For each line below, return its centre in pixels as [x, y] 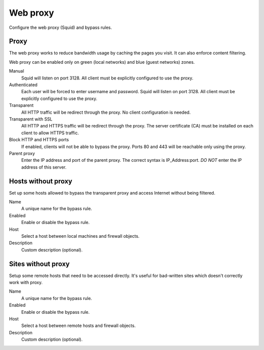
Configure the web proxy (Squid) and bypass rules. [61, 27]
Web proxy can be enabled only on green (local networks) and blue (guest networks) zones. [102, 62]
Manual [17, 71]
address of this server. [44, 167]
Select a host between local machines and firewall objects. [80, 236]
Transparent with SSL [31, 119]
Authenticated [23, 85]
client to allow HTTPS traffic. [50, 133]
